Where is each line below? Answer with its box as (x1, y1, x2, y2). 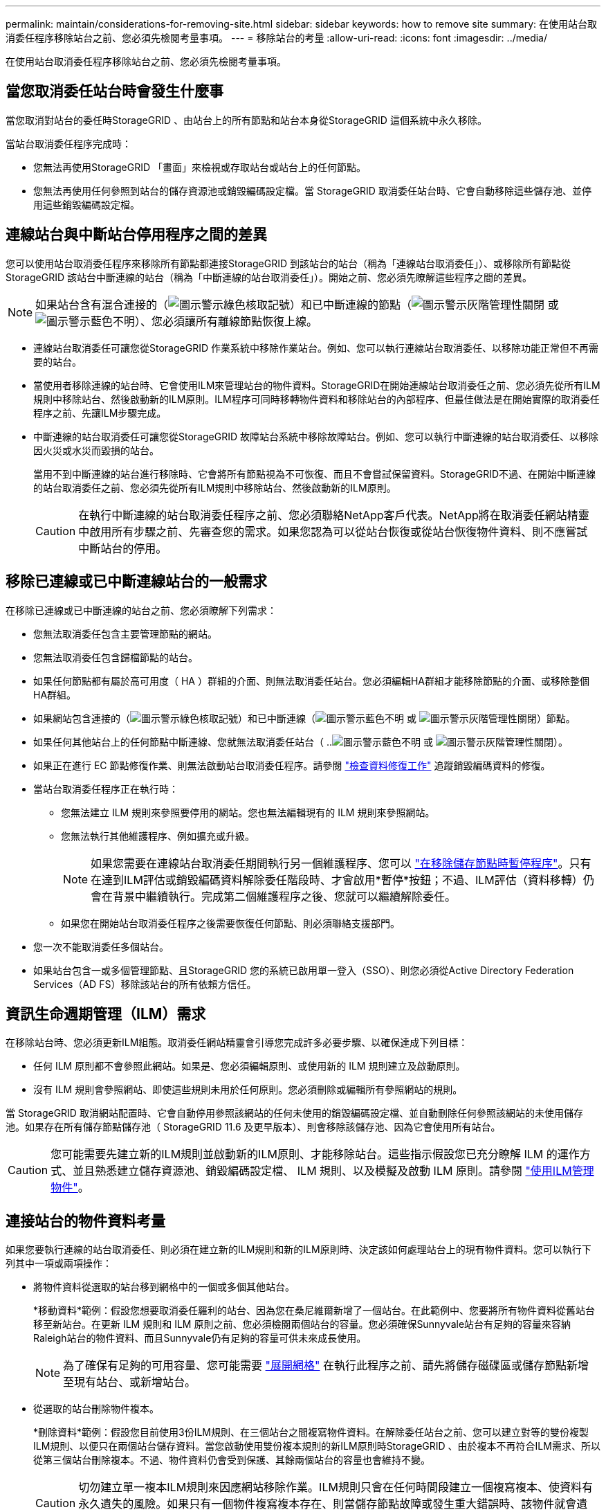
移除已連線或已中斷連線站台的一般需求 (6, 573, 267, 591)
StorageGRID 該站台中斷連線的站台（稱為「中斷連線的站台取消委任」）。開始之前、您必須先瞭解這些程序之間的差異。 (6, 271, 532, 283)
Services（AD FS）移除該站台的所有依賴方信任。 (33, 978, 257, 990)
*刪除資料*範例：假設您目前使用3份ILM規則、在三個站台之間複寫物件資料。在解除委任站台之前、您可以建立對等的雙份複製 (33, 1426, 589, 1439)
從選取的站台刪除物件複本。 (33, 1403, 159, 1415)
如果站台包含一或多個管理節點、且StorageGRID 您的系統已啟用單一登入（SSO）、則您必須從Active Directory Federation (33, 964, 574, 976)
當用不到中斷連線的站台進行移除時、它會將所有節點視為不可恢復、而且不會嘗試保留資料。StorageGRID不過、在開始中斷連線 (33, 467, 596, 480)
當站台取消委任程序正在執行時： (33, 782, 178, 795)
